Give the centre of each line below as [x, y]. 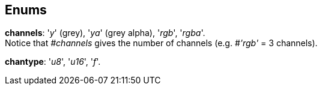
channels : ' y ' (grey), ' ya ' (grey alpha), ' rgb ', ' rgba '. [105, 33]
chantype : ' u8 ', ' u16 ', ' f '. [53, 62]
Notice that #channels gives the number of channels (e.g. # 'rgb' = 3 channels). [161, 43]
